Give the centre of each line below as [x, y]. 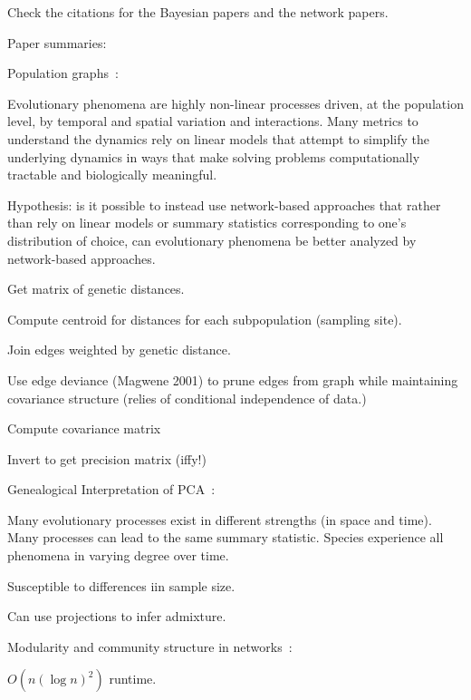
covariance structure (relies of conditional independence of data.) [187, 398]
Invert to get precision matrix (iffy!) [107, 458]
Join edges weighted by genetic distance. [119, 350]
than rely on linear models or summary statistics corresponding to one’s [207, 223]
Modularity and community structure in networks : [150, 646]
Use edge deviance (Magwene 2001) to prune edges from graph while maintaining [233, 379]
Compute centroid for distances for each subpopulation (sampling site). [205, 319]
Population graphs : [63, 73]
